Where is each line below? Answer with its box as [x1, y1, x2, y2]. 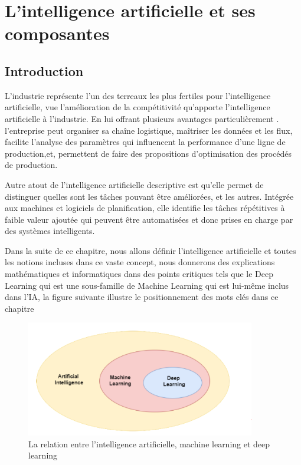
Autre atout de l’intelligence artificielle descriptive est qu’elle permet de [5, 178, 264, 190]
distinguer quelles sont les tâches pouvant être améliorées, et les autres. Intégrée [5, 190, 294, 202]
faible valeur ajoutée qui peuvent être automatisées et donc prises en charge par [5, 213, 293, 225]
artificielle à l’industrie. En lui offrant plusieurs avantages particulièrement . [5, 112, 279, 124]
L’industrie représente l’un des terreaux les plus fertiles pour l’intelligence [5, 89, 271, 101]
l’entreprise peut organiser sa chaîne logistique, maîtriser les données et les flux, [5, 124, 293, 136]
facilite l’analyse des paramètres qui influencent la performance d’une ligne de [5, 136, 286, 148]
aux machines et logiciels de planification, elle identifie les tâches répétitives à [5, 202, 285, 214]
